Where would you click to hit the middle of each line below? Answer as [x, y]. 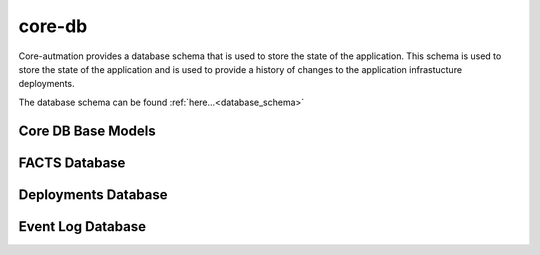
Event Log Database [82, 226]
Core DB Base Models [87, 130]
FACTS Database [72, 162]
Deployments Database [93, 194]
